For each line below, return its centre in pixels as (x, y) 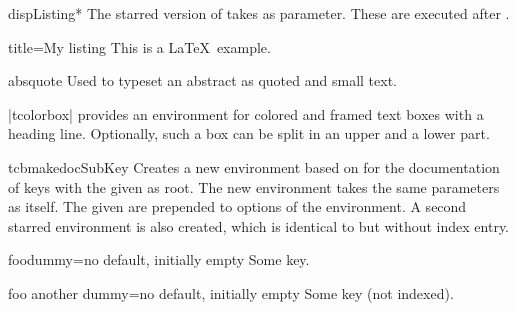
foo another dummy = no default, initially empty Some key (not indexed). (231, 292)
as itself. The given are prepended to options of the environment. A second (237, 206)
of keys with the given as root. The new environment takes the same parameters (254, 186)
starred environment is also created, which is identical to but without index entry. (259, 225)
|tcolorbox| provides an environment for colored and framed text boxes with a (246, 113)
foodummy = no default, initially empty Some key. (159, 259)
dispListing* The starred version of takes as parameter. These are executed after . (259, 13)
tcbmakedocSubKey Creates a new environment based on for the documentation (254, 166)
